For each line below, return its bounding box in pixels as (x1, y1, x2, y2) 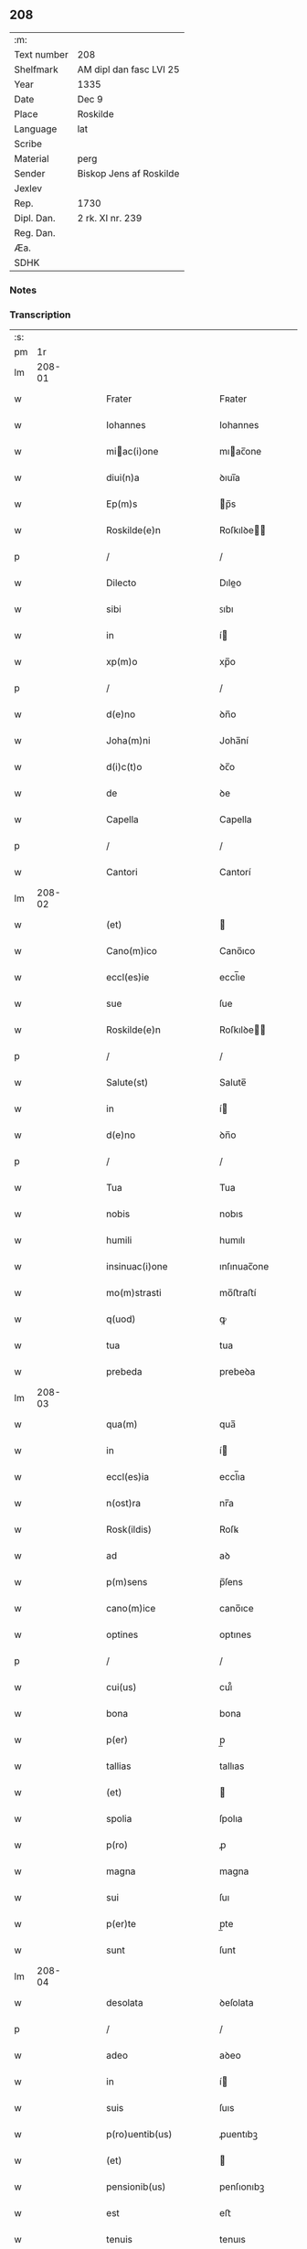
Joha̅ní (218, 734, 249, 747)
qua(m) (106, 1418, 139, 1430)
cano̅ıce (218, 1602, 254, 1615)
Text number (14, 48, 69, 60)
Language (14, 123, 58, 135)
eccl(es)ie (106, 971, 150, 984)
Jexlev (14, 182, 43, 195)
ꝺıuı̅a (218, 471, 240, 484)
